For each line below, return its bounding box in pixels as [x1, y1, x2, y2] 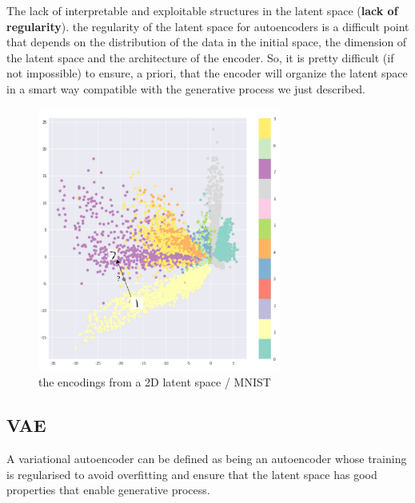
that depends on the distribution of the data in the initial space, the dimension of [6, 34, 407, 50]
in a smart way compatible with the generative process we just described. [6, 80, 365, 97]
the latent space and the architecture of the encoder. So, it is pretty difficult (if [6, 49, 394, 65]
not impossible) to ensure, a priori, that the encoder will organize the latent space [6, 65, 408, 81]
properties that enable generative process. [6, 481, 210, 498]
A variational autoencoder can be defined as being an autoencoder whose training [6, 450, 407, 466]
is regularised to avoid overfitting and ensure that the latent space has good [6, 465, 377, 482]
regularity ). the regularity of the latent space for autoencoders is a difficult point [6, 18, 409, 34]
